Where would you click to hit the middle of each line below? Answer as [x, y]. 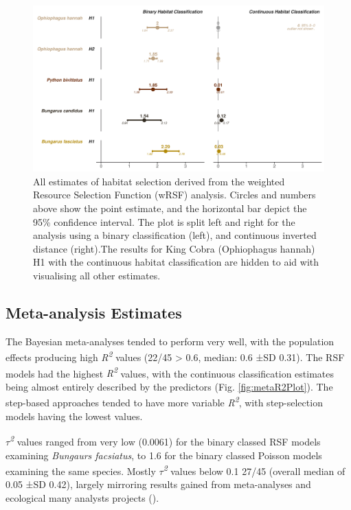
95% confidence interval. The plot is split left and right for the [164, 221]
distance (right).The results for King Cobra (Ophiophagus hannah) [174, 248]
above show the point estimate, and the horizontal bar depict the [170, 208]
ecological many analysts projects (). [82, 497]
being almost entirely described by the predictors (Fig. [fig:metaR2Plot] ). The [169, 386]
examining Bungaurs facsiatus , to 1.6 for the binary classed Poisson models [164, 455]
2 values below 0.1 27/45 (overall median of [254, 470]
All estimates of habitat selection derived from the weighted [159, 181]
